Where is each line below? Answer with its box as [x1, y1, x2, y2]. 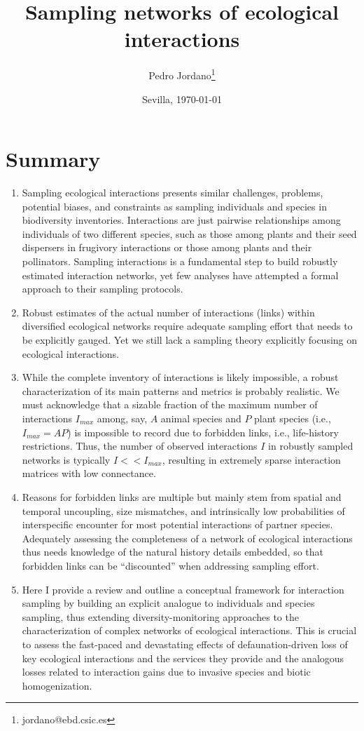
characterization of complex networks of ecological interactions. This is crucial [22, 623, 357, 638]
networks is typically [22, 452, 111, 467]
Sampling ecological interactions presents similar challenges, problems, [22, 185, 323, 200]
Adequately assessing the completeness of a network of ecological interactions [22, 530, 353, 545]
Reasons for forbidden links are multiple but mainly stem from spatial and [22, 489, 342, 504]
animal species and [160, 411, 241, 425]
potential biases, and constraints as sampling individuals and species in [22, 199, 327, 213]
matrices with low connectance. [22, 466, 156, 481]
